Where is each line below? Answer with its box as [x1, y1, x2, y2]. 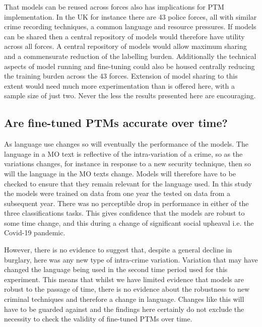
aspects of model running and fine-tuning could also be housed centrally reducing [4, 60, 255, 71]
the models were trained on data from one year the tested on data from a [4, 188, 231, 199]
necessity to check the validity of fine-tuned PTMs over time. [4, 313, 192, 324]
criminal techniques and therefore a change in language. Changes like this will [4, 294, 244, 304]
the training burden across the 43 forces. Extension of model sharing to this [4, 71, 238, 81]
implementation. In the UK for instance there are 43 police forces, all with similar [4, 11, 257, 22]
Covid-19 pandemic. [4, 227, 65, 238]
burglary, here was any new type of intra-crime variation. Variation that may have [4, 254, 258, 265]
